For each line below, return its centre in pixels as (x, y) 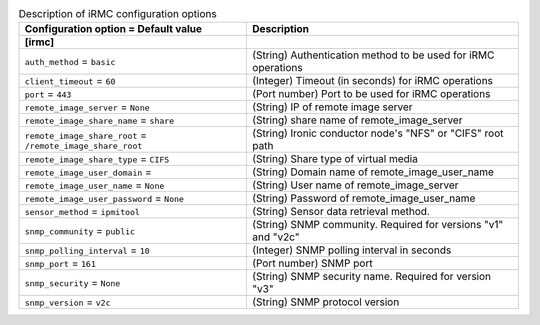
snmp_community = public (79, 231)
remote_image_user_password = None (104, 198)
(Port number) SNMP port (312, 263)
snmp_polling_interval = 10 (87, 250)
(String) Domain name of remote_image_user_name (373, 172)
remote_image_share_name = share (99, 120)
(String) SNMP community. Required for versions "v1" (377, 225)
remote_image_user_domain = (88, 172)
